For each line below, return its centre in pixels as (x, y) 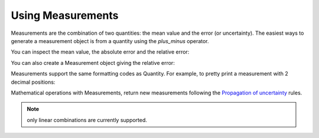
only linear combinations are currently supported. (87, 120)
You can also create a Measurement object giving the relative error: (93, 63)
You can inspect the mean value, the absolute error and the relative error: (100, 52)
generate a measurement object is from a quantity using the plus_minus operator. (110, 41)
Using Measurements (65, 15)
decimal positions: (33, 82)
